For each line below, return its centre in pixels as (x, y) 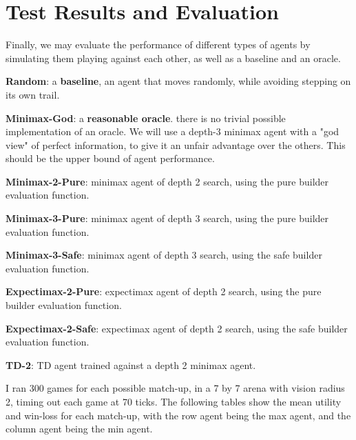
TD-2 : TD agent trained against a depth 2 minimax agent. (131, 364)
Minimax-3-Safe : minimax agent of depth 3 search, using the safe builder (164, 255)
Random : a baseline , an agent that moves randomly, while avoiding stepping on (178, 81)
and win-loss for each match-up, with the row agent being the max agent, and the (178, 415)
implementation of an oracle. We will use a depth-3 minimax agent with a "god (172, 131)
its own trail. (33, 94)
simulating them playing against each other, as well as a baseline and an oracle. (173, 58)
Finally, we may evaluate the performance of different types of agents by (158, 44)
